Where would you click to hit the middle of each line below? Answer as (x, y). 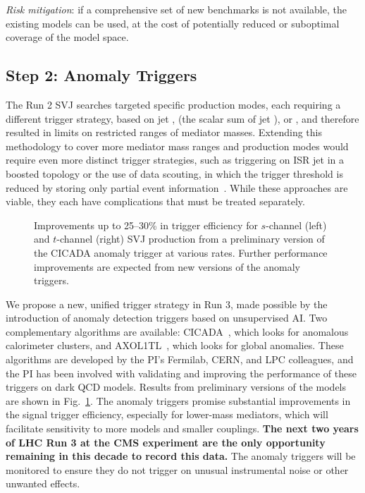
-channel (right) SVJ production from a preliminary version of (191, 239)
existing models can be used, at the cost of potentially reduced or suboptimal (173, 23)
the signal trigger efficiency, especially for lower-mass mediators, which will (167, 414)
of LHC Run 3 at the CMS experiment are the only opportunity (166, 442)
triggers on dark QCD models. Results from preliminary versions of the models (176, 387)
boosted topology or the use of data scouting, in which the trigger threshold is (174, 173)
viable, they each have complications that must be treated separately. (155, 201)
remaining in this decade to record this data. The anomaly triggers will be (181, 456)
